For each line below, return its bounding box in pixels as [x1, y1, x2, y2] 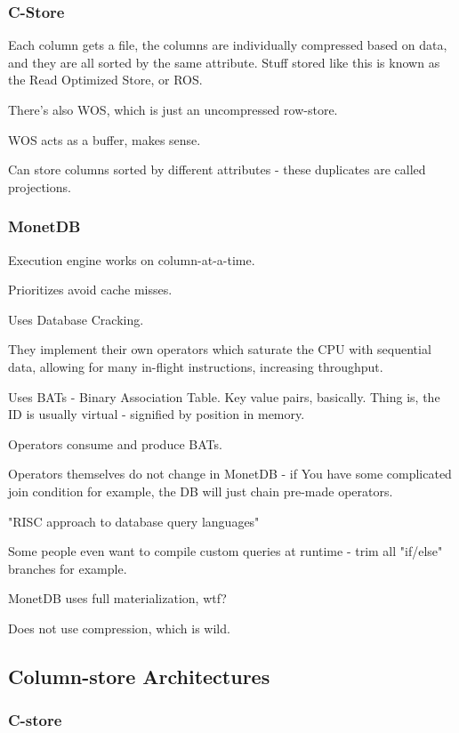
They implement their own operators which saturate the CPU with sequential [8, 340, 431, 358]
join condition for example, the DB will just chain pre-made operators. [8, 481, 393, 500]
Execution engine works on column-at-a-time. [8, 250, 255, 269]
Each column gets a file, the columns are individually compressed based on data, [8, 36, 447, 54]
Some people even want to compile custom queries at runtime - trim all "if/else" [8, 542, 443, 560]
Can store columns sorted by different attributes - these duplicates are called [8, 160, 426, 179]
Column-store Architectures [8, 662, 270, 689]
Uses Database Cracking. [8, 310, 144, 328]
